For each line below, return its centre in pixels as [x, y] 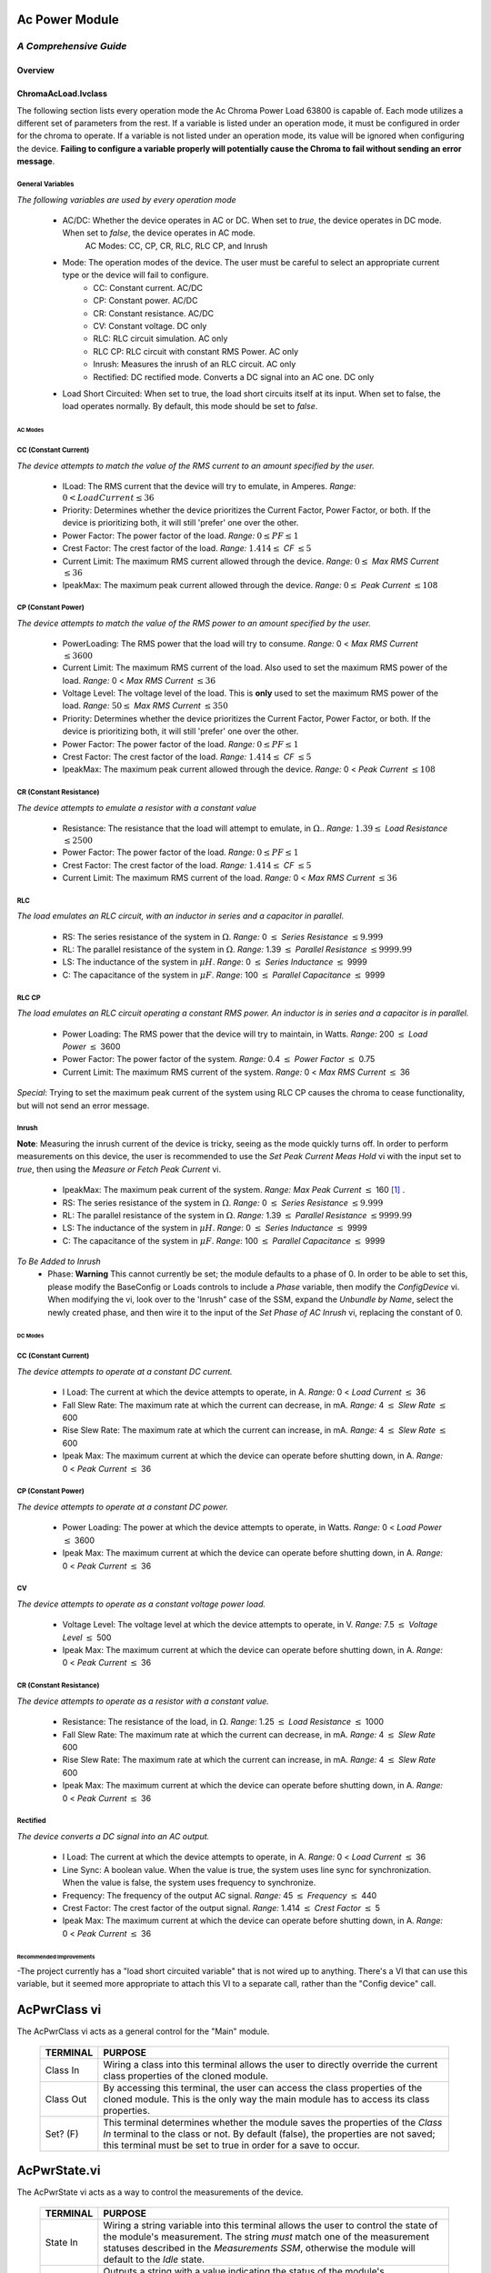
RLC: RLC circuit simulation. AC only [160, 339]
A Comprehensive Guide [72, 46]
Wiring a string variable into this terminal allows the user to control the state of [271, 2225]
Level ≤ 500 [87, 1637]
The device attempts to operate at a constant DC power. [123, 1507]
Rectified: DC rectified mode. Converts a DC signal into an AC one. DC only [234, 376]
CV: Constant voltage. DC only [150, 326]
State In [61, 2242]
